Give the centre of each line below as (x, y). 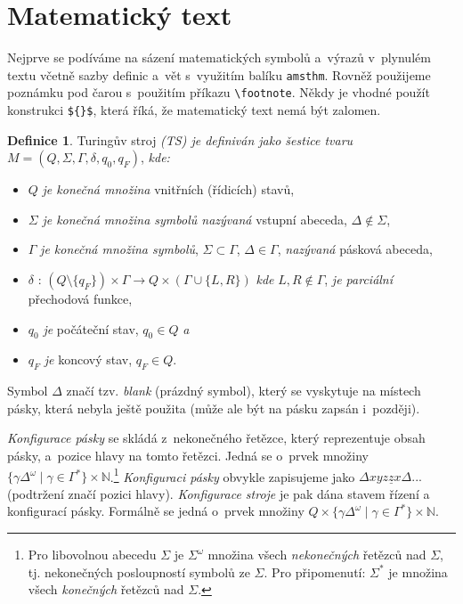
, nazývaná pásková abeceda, (355, 249)
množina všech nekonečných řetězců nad (317, 555)
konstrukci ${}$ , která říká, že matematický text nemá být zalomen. (194, 110)
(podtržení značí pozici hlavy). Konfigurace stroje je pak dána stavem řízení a (219, 493)
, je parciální (359, 279)
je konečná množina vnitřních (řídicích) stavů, (168, 189)
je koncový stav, (88, 359)
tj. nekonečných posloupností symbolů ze (139, 571)
